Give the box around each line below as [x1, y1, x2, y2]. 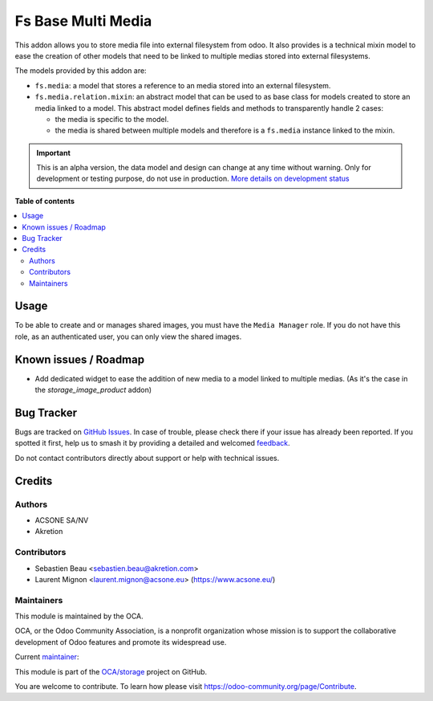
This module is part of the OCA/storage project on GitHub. [14, 666, 208, 676]
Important [36, 148, 71, 157]
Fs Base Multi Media [14, 12, 152, 30]
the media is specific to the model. [55, 114, 169, 124]
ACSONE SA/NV [34, 516, 89, 525]
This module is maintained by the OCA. [14, 611, 144, 622]
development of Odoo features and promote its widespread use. [14, 637, 227, 646]
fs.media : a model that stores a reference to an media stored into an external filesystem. [34, 80, 331, 90]
